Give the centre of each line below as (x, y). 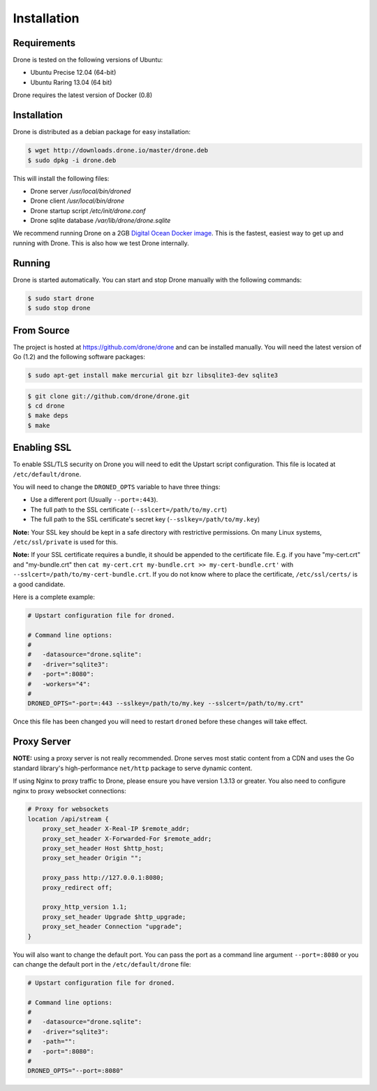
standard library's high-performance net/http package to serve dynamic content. (133, 768)
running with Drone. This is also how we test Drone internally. (101, 243)
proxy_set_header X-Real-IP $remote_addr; (116, 829)
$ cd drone (46, 406)
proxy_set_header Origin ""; (92, 858)
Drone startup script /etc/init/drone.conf (88, 210)
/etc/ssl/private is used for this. (65, 542)
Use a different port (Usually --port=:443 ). (94, 500)
